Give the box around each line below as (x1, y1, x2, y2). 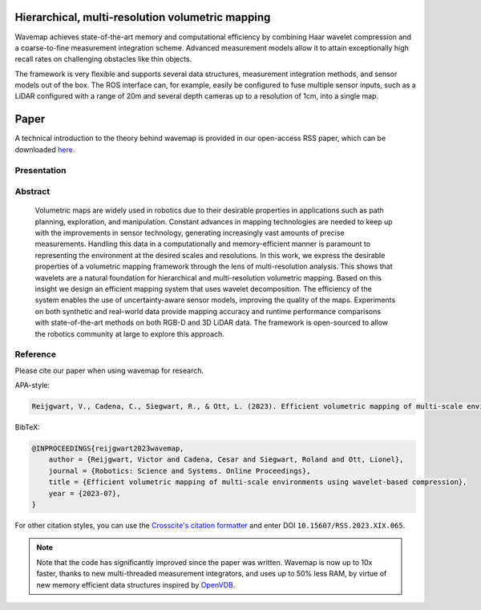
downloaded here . (14, 144, 75, 154)
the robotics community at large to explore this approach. (34, 329, 224, 338)
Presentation (14, 164, 67, 176)
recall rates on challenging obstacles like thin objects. (14, 55, 192, 64)
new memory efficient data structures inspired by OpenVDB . (36, 580, 236, 589)
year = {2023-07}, (48, 489, 121, 498)
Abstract (14, 186, 51, 197)
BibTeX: (14, 422, 40, 432)
